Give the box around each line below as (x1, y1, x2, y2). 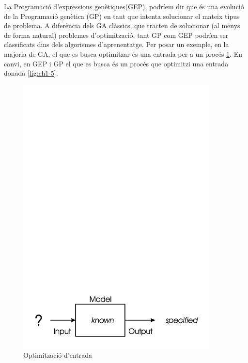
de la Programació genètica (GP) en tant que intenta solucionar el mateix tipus (4, 11, 240, 21)
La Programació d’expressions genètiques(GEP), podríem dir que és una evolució (4, 1, 244, 11)
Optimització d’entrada (23, 350, 93, 360)
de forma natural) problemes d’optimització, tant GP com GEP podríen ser (4, 30, 229, 40)
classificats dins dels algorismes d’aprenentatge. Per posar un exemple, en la (4, 39, 229, 49)
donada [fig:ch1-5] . (4, 68, 58, 78)
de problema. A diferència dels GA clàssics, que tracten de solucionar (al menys (4, 20, 240, 31)
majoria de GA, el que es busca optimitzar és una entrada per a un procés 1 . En (4, 48, 242, 59)
